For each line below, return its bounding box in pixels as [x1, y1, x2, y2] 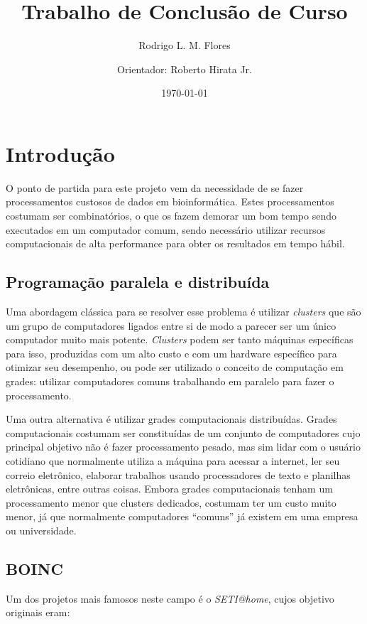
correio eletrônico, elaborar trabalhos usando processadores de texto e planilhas [6, 467, 351, 482]
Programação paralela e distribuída [6, 271, 270, 293]
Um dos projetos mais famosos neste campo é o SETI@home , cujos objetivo [6, 591, 334, 606]
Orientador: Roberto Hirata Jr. [116, 61, 252, 76]
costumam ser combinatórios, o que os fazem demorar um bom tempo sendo [6, 208, 336, 223]
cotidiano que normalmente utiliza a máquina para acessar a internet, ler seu [6, 453, 340, 468]
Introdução [6, 139, 115, 168]
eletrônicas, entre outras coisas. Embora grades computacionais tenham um [6, 481, 333, 496]
